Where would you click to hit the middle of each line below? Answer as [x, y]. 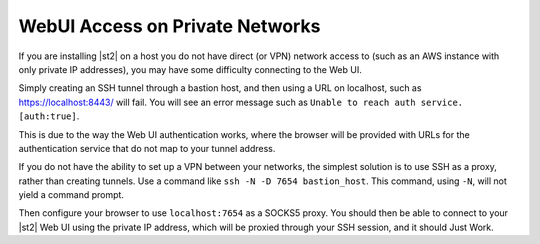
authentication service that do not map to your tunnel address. [147, 148]
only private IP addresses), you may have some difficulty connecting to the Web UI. [190, 69]
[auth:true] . [49, 116]
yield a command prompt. [71, 195]
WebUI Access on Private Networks [169, 26]
